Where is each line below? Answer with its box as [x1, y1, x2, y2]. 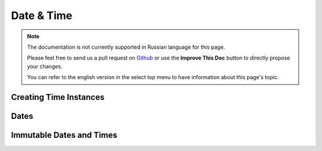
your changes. [27, 62, 63, 70]
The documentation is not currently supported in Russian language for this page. [27, 43, 225, 51]
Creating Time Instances [11, 92, 104, 102]
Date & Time [11, 9, 73, 22]
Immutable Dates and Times [11, 130, 117, 140]
